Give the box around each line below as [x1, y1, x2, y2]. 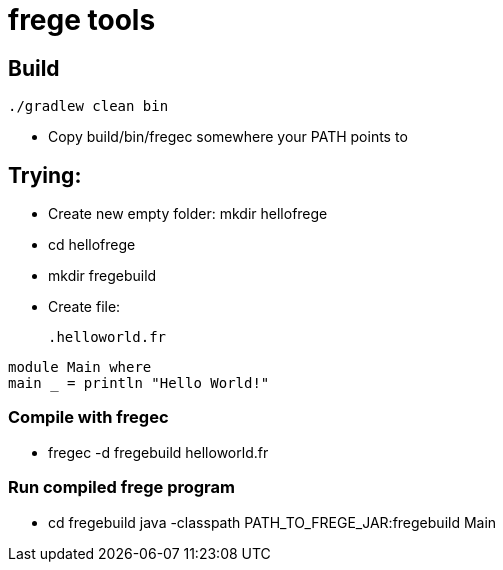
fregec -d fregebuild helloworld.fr [48, 443, 269, 461]
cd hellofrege [48, 236, 136, 254]
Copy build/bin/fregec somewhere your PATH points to [48, 128, 408, 146]
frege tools [8, 3, 156, 37]
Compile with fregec [8, 407, 169, 428]
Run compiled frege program [8, 477, 235, 498]
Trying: [8, 162, 82, 188]
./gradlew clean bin [8, 98, 169, 115]
